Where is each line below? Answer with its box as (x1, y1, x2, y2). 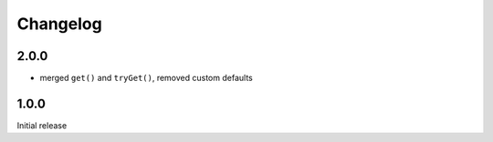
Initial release (16, 119, 68, 131)
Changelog (16, 14, 102, 34)
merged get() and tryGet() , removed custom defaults (39, 73, 253, 84)
